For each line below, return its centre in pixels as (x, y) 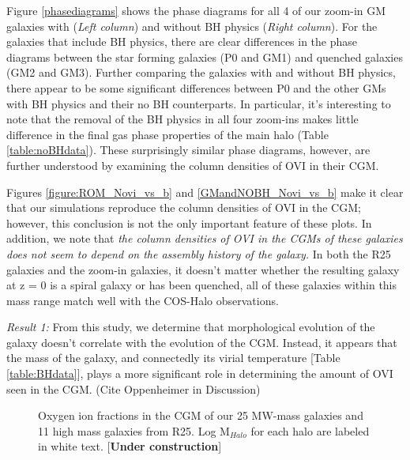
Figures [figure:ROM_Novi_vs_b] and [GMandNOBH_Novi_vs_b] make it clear (205, 192)
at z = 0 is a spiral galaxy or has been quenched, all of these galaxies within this (202, 285)
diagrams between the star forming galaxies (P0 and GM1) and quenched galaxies (205, 57)
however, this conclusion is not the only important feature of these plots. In (189, 222)
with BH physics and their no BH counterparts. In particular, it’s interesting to (199, 103)
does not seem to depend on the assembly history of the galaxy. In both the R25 (199, 253)
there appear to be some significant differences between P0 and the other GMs (196, 87)
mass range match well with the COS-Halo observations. (143, 300)
